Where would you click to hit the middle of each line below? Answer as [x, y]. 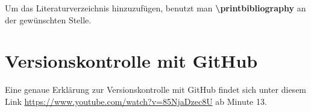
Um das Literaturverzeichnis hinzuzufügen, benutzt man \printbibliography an [155, 8]
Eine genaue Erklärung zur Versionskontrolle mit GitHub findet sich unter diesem [156, 90]
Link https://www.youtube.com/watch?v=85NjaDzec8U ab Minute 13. [136, 101]
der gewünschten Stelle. [48, 19]
